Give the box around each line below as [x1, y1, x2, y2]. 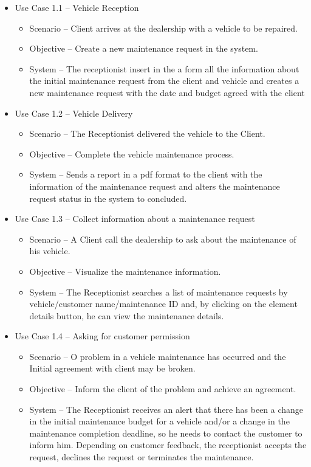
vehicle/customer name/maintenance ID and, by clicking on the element [29, 297, 298, 310]
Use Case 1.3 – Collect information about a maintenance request [15, 212, 255, 225]
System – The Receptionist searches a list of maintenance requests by [29, 285, 288, 298]
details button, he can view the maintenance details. [29, 309, 224, 322]
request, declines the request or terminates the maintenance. [29, 451, 254, 463]
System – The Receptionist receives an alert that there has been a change [29, 403, 304, 415]
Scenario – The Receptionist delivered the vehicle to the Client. [29, 127, 265, 140]
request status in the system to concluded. [29, 192, 187, 204]
